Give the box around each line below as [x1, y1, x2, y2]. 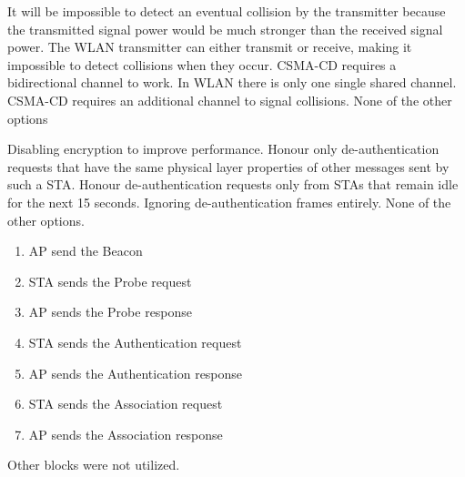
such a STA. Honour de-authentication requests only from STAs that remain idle [7, 175, 459, 194]
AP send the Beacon [28, 241, 143, 260]
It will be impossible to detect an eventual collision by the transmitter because [7, 2, 446, 20]
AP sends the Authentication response [28, 363, 243, 382]
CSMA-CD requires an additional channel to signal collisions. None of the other [7, 90, 452, 109]
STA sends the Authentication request [28, 332, 242, 351]
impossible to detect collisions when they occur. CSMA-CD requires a [7, 55, 397, 74]
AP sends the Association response [28, 424, 223, 443]
